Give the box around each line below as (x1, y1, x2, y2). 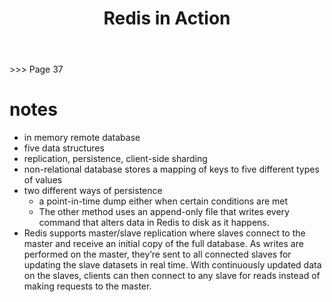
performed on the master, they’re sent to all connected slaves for (23, 248, 292, 261)
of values (23, 174, 63, 186)
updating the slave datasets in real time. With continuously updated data (23, 259, 322, 271)
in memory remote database (23, 132, 141, 144)
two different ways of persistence (23, 185, 163, 197)
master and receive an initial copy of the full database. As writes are (23, 238, 304, 250)
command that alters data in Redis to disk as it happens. (38, 217, 270, 229)
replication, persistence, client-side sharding (23, 153, 208, 165)
